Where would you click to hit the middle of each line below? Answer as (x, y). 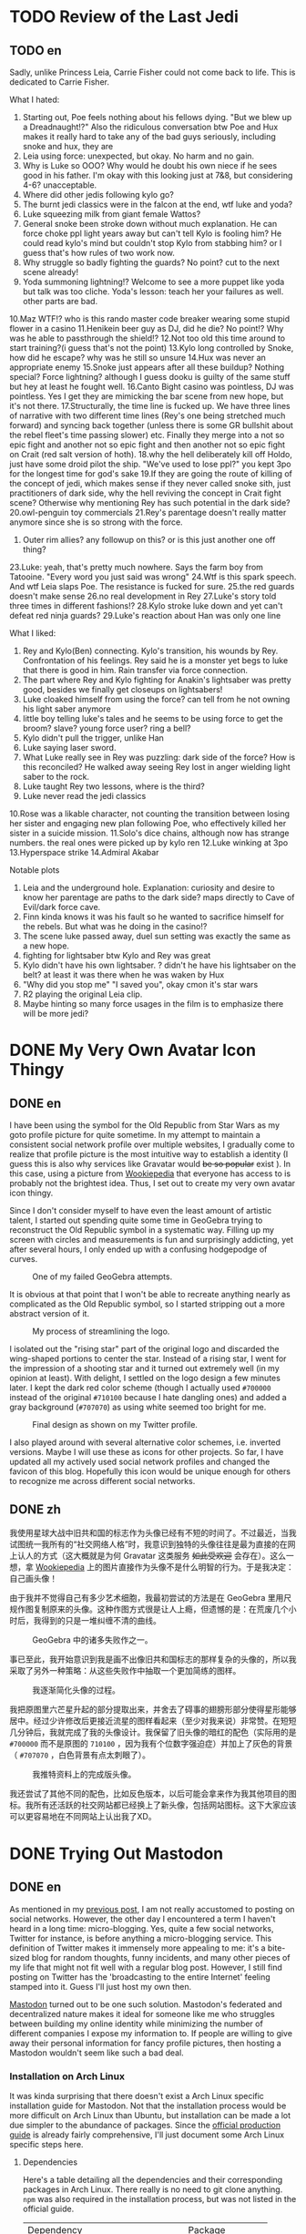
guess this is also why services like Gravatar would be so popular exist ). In (150, 1164)
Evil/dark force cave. (61, 907)
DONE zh (36, 1510)
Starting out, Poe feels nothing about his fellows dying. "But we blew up (157, 117)
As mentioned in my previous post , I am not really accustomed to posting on (152, 1909)
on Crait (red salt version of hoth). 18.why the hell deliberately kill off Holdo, (151, 454)
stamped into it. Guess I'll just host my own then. (101, 1986)
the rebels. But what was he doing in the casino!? (115, 926)
